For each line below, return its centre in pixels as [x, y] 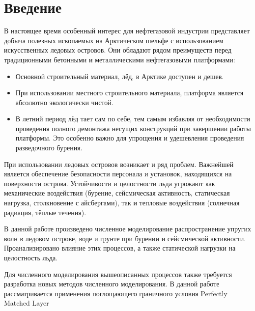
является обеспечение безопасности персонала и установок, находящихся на [118, 174]
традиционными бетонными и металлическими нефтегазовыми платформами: [120, 59]
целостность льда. [31, 257]
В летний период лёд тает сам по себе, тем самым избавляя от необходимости [133, 119]
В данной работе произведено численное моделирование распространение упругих [128, 229]
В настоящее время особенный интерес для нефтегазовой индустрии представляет [127, 31]
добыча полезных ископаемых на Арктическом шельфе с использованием [114, 40]
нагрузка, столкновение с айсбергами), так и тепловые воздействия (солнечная [122, 203]
